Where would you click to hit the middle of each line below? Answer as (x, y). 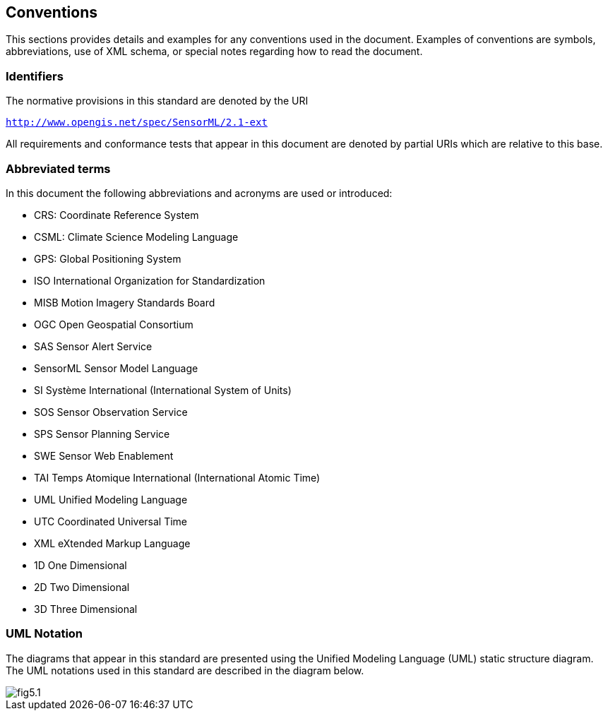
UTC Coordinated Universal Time (111, 521)
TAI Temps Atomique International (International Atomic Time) (177, 477)
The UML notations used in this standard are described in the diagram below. (185, 670)
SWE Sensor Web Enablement (104, 455)
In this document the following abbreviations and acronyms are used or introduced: (199, 193)
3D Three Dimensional (86, 609)
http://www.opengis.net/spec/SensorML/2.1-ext (137, 123)
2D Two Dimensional (82, 587)
